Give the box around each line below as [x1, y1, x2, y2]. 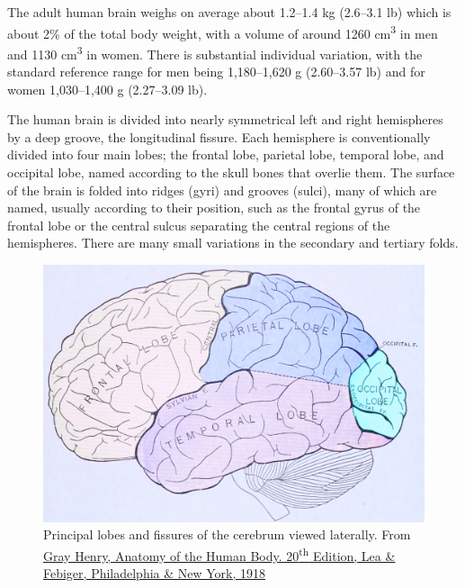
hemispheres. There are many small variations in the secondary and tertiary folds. [7, 233, 459, 252]
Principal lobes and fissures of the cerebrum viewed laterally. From [43, 525, 411, 544]
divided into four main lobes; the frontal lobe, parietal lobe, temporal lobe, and [7, 145, 444, 164]
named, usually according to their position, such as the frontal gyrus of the [7, 198, 421, 217]
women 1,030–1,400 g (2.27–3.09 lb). [7, 79, 208, 98]
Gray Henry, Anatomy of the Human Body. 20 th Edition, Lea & [43, 543, 396, 565]
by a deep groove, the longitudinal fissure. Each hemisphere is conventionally [7, 127, 431, 146]
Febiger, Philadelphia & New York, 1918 [43, 564, 266, 583]
